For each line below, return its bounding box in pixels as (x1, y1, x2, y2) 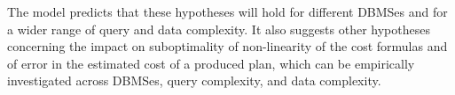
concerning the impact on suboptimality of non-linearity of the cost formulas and (7, 37, 448, 55)
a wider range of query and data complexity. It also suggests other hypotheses (7, 19, 430, 38)
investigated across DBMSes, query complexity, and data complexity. (7, 71, 381, 90)
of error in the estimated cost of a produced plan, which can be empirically (7, 54, 415, 72)
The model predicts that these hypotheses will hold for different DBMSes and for (7, 3, 448, 20)
